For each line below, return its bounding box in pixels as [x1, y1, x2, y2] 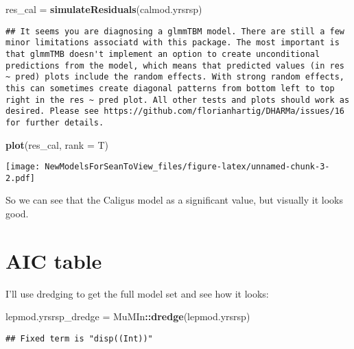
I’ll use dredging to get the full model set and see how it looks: [5, 286, 269, 300]
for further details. [5, 117, 104, 128]
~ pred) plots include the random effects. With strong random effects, [5, 72, 344, 82]
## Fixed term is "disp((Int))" [5, 333, 153, 344]
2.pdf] [5, 173, 35, 183]
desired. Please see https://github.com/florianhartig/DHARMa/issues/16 [5, 106, 344, 117]
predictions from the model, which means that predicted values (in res [5, 60, 344, 71]
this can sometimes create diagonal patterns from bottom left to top [5, 83, 335, 93]
